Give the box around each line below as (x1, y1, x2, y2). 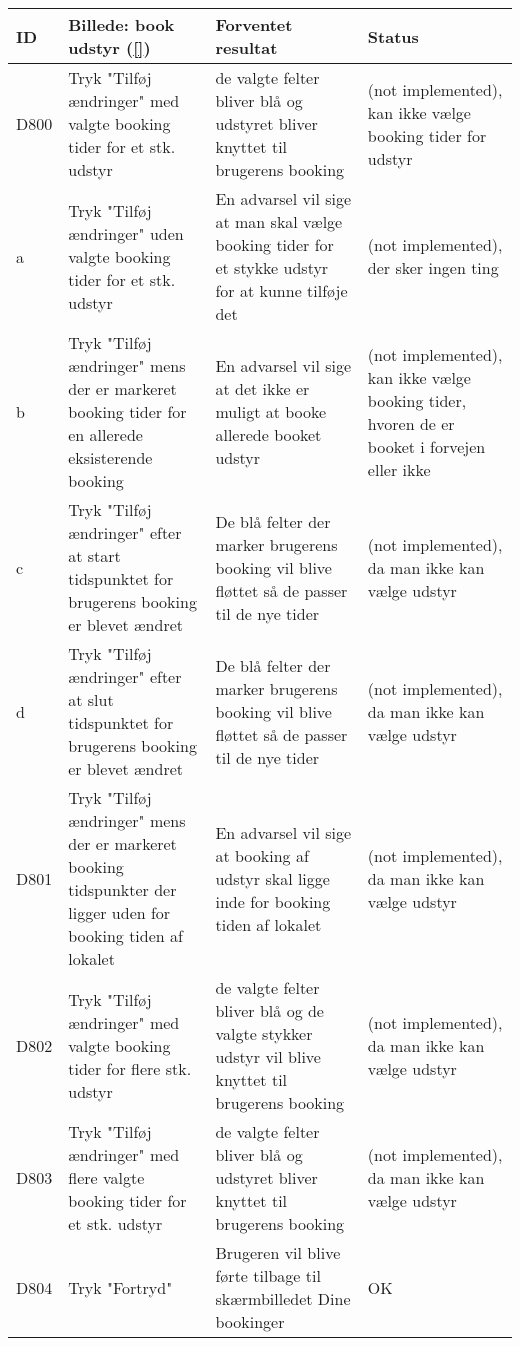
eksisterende (68, 446, 153, 469)
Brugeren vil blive (215, 1241, 341, 1264)
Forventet (215, 13, 293, 36)
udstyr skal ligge (215, 866, 330, 890)
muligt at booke (215, 400, 327, 423)
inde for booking (215, 889, 331, 913)
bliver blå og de (215, 999, 324, 1022)
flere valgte (68, 1166, 145, 1189)
